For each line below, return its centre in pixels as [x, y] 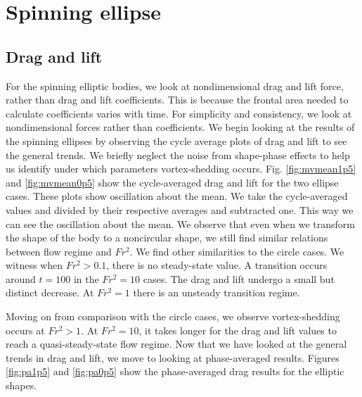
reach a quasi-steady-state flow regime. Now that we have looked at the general [176, 344]
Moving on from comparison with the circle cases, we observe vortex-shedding [173, 316]
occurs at [25, 330]
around [21, 278]
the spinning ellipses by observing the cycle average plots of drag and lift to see [176, 140]
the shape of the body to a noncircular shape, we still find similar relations [167, 238]
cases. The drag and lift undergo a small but [239, 278]
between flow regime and [59, 251]
